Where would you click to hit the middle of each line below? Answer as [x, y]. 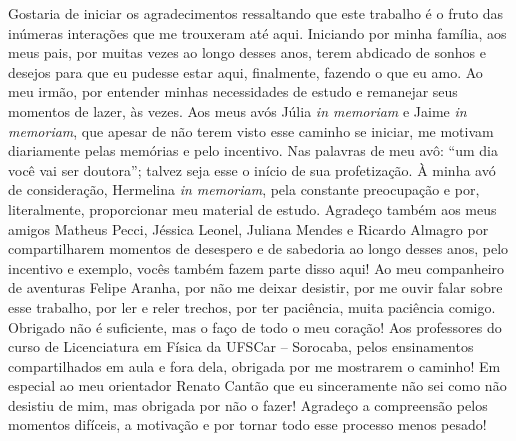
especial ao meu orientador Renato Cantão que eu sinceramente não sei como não [257, 385]
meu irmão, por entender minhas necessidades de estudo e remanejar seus [233, 91]
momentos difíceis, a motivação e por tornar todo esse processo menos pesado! [247, 424]
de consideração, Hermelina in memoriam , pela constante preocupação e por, [244, 189]
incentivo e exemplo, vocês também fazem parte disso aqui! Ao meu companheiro [256, 267]
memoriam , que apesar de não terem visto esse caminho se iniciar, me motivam [251, 130]
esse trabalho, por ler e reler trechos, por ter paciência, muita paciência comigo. [252, 306]
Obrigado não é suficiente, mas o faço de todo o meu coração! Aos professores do [255, 326]
